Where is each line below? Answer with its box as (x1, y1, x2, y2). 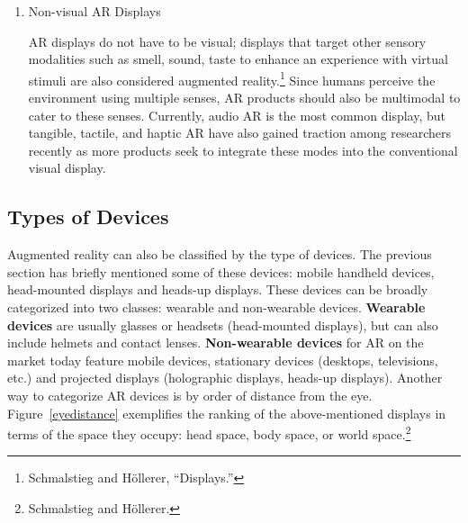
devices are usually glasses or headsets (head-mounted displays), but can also (7, 315, 438, 334)
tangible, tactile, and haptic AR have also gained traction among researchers (28, 123, 451, 142)
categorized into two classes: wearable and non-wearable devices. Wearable (7, 297, 426, 316)
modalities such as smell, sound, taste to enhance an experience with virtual (28, 50, 448, 68)
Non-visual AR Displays (28, 2, 161, 20)
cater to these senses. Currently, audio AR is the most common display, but (28, 105, 445, 124)
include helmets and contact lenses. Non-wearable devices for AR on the (7, 333, 424, 352)
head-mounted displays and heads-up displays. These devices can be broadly (7, 280, 428, 299)
